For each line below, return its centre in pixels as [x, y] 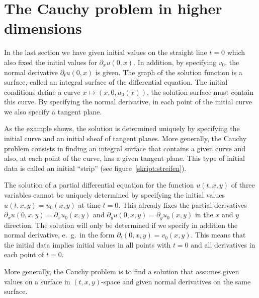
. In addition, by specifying [175, 62]
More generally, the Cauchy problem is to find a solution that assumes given [122, 272]
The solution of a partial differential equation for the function [99, 185]
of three [243, 185]
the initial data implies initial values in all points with [88, 244]
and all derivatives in [223, 244]
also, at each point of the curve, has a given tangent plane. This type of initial [124, 158]
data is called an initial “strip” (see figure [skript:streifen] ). [95, 168]
